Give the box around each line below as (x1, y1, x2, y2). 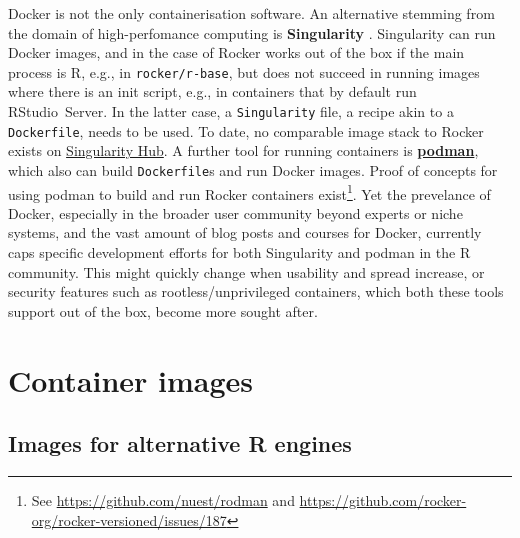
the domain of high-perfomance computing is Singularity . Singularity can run (8, 22, 496, 43)
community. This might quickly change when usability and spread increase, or (8, 261, 485, 282)
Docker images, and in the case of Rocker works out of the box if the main (8, 42, 465, 63)
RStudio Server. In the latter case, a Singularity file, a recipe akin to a (8, 101, 454, 122)
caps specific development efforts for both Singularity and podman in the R (8, 242, 471, 263)
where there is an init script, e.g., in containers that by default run (8, 81, 417, 102)
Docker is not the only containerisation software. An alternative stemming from (8, 3, 495, 23)
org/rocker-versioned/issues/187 (31, 509, 227, 530)
